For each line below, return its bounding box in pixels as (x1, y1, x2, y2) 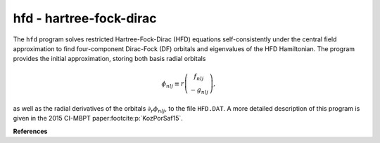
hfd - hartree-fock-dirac (13, 11, 157, 26)
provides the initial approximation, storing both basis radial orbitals (13, 55, 206, 63)
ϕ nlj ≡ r (161, 79, 184, 89)
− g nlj (190, 86, 209, 96)
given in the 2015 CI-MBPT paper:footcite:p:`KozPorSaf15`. (13, 114, 183, 123)
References (13, 127, 48, 135)
